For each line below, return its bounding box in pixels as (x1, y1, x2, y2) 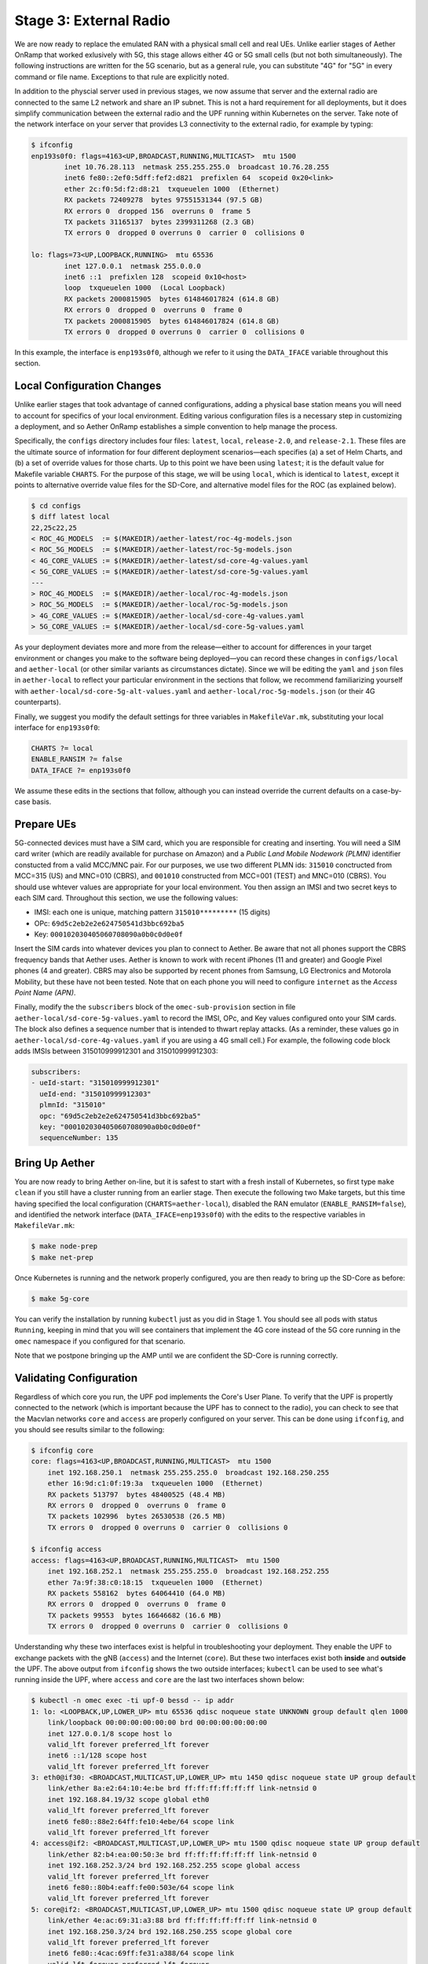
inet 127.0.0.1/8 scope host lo (47, 1729, 173, 1738)
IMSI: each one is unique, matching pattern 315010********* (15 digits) (34, 907, 271, 917)
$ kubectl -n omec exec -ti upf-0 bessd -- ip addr (31, 1696, 235, 1705)
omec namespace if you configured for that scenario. (14, 1336, 186, 1346)
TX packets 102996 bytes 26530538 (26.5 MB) (47, 1512, 226, 1521)
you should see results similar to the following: (14, 1424, 165, 1434)
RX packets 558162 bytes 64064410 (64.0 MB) (47, 1589, 226, 1598)
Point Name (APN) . (14, 988, 76, 998)
